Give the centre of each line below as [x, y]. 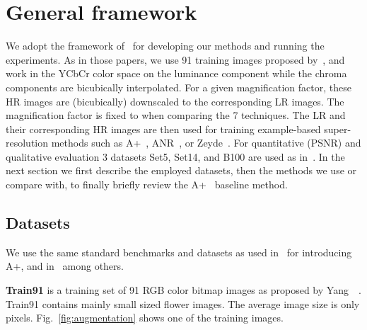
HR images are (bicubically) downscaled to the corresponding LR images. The [175, 101]
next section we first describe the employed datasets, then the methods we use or [181, 170]
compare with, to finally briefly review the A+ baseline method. [147, 184]
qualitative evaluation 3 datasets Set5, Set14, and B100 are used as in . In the [175, 156]
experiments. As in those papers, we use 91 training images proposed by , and [175, 59]
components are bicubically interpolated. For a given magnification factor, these [179, 87]
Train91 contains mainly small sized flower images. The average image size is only [183, 303]
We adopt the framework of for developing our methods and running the [165, 46]
